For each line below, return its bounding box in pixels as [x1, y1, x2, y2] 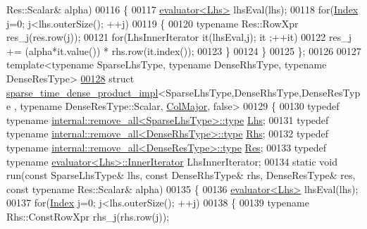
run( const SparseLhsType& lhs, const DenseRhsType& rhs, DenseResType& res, [6, 168, 356, 182]
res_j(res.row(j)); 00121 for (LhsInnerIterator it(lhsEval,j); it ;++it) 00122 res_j [6, 30, 352, 44]
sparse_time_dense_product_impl [6, 85, 158, 99]
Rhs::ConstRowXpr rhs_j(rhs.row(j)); [6, 209, 170, 223]
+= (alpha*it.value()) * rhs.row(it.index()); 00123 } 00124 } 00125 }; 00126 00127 [6, 43, 361, 58]
